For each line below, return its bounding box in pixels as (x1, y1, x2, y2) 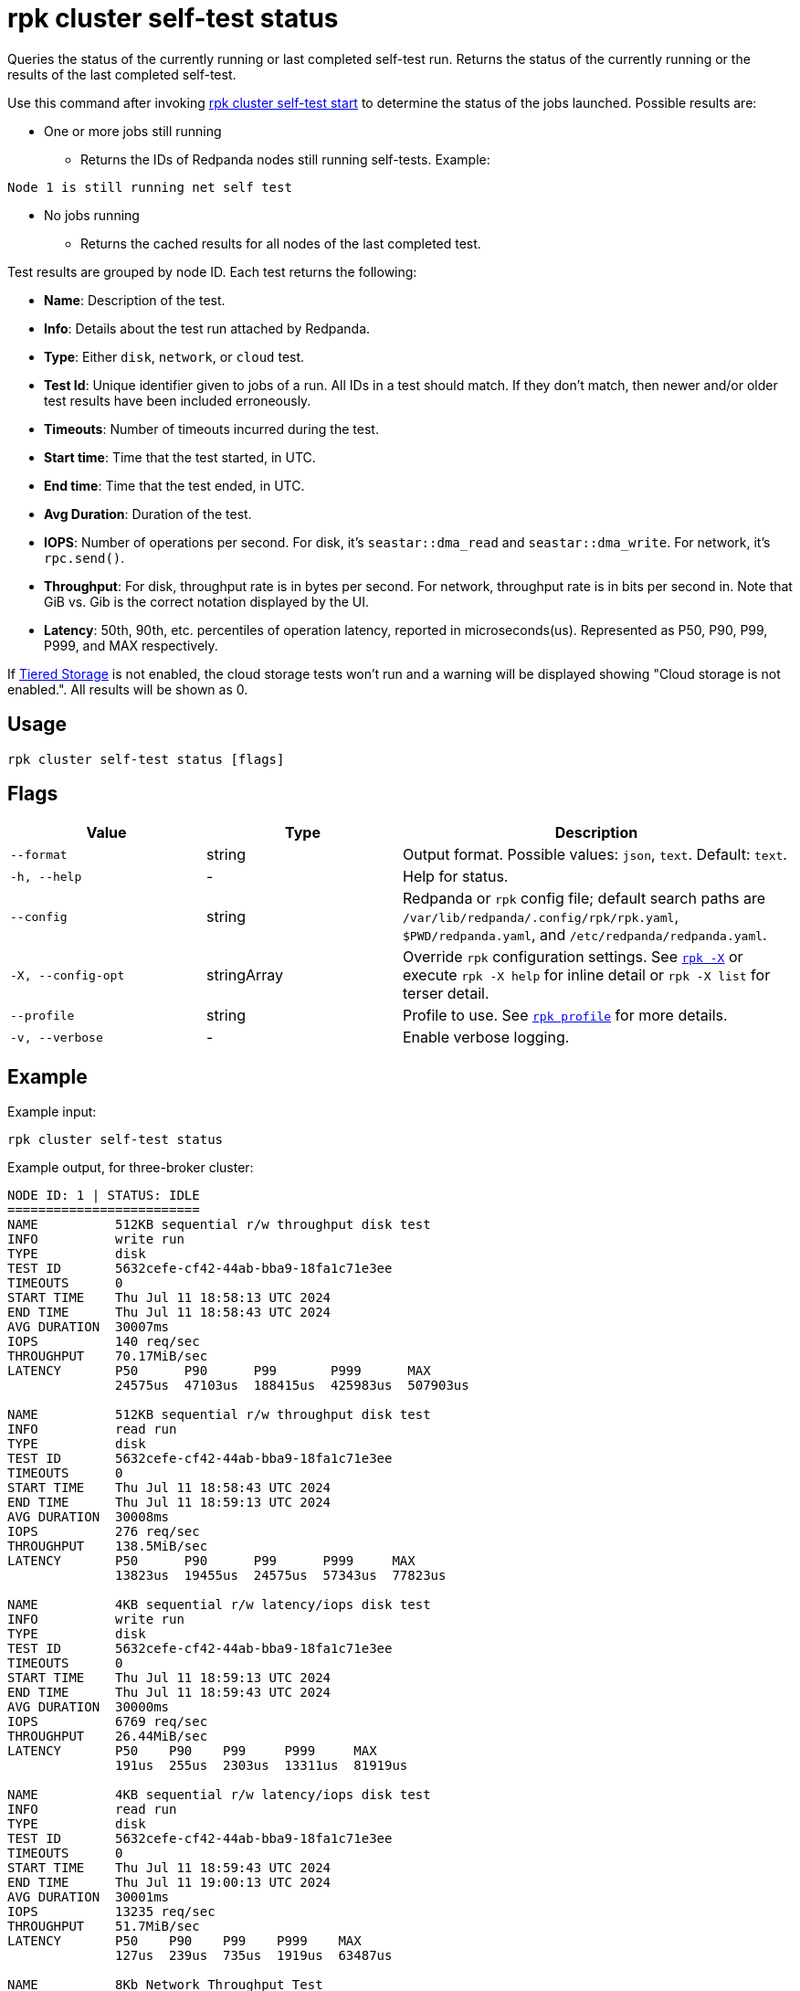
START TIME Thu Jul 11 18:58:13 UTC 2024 (7, 1290, 332, 1306)
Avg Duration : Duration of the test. (44, 505, 252, 522)
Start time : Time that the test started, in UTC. (44, 449, 316, 465)
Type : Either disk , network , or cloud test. (44, 348, 305, 365)
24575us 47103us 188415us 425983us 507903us (115, 1378, 469, 1393)
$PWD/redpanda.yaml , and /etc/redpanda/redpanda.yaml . (403, 926, 767, 945)
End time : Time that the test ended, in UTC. (44, 477, 305, 493)
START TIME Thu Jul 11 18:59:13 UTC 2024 (7, 1670, 332, 1686)
